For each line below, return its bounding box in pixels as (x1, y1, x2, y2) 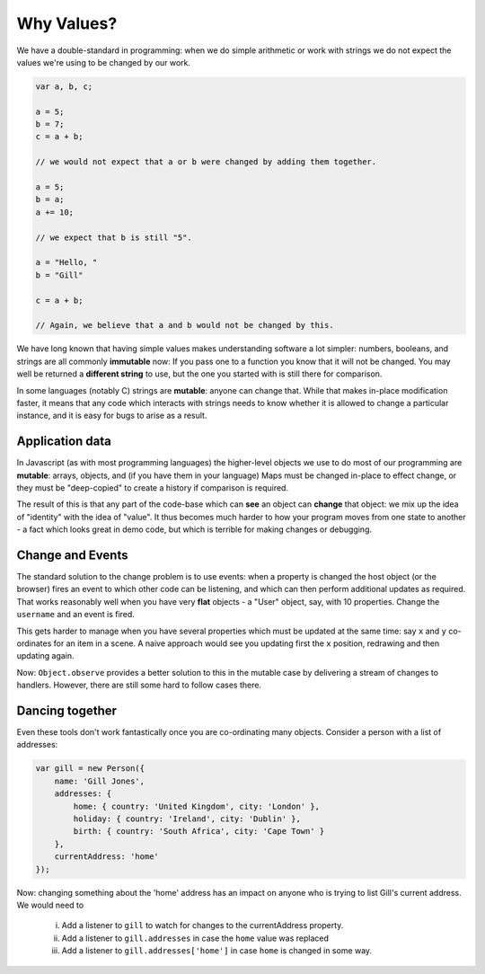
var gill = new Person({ (35, 764, 145, 774)
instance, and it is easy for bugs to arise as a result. (16, 410, 207, 421)
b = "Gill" (35, 270, 84, 280)
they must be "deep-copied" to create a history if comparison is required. (16, 482, 289, 493)
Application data (16, 434, 112, 449)
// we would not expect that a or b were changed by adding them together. (35, 157, 377, 167)
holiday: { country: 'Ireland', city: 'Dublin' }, (73, 814, 301, 824)
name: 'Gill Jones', (54, 775, 145, 786)
